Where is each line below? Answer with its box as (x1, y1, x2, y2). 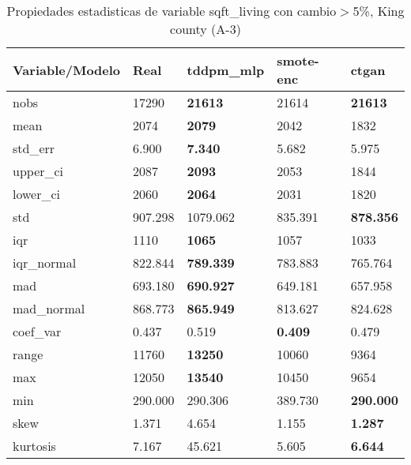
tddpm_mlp (187, 60, 265, 79)
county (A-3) (170, 20, 241, 38)
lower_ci (13, 185, 61, 203)
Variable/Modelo (13, 60, 121, 79)
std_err (13, 139, 55, 157)
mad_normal (13, 299, 85, 317)
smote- (277, 51, 319, 69)
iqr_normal (13, 253, 77, 272)
